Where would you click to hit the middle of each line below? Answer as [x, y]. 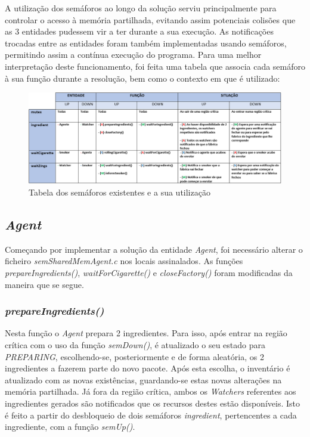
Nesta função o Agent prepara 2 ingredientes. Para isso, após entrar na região [146, 333]
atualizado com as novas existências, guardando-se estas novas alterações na [143, 379]
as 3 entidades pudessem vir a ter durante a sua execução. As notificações [139, 31]
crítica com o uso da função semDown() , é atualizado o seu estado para [135, 344]
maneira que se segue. [44, 284]
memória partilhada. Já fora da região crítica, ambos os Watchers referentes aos [151, 391]
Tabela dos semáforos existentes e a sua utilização [120, 192]
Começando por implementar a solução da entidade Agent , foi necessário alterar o [154, 249]
